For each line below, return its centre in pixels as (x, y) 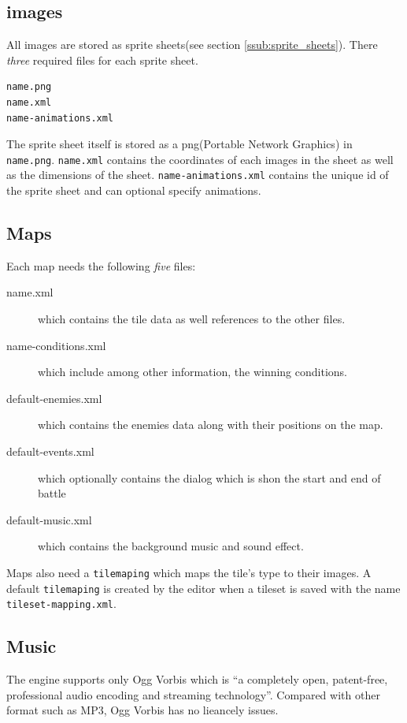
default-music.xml (49, 519)
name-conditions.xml (56, 345)
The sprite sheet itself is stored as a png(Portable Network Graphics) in (179, 144)
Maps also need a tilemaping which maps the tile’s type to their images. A (189, 572)
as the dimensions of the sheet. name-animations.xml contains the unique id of (198, 175)
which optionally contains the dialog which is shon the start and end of (209, 477)
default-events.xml (50, 451)
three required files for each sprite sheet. (102, 60)
